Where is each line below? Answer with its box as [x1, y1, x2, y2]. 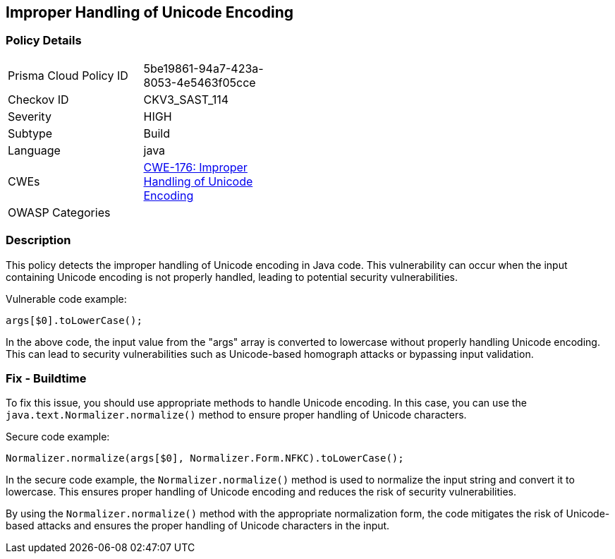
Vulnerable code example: [6, 292, 127, 305]
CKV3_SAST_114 [143, 92, 229, 107]
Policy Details [6, 33, 82, 48]
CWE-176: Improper [143, 160, 248, 174]
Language [8, 143, 61, 157]
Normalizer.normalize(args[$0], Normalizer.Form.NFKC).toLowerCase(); [6, 452, 404, 464]
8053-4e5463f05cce [143, 75, 256, 90]
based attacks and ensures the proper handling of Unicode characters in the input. [6, 519, 390, 532]
